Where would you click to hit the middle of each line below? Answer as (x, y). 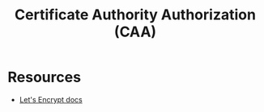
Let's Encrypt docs (51, 99)
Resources (45, 77)
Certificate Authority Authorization (135, 15)
